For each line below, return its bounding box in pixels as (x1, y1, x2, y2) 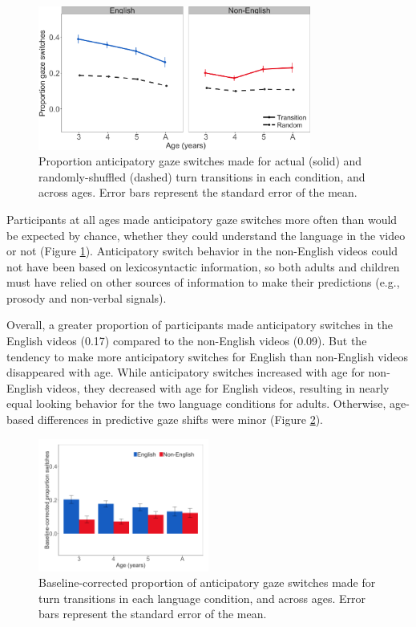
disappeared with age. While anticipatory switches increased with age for (6, 364, 365, 381)
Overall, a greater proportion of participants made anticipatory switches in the (6, 316, 393, 333)
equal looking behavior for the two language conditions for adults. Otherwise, (6, 395, 386, 412)
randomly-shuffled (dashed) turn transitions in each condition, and (38, 168, 366, 185)
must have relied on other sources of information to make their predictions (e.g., (6, 274, 400, 291)
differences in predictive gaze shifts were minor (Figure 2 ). (37, 411, 324, 428)
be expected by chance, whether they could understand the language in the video (6, 226, 406, 243)
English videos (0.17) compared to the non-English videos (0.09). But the (6, 332, 367, 349)
